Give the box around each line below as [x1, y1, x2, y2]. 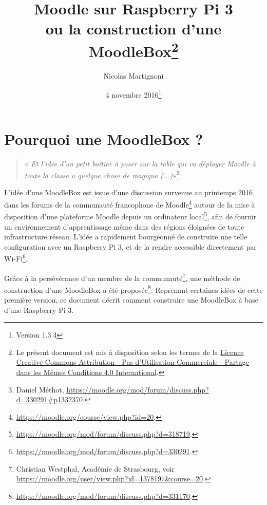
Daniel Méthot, [16, 384, 64, 395]
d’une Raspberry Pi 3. [4, 304, 74, 315]
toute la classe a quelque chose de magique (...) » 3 [24, 169, 180, 180]
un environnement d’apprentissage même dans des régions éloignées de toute [4, 221, 244, 232]
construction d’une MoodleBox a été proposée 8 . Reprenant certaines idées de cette [4, 283, 263, 295]
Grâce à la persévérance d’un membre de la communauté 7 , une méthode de [4, 271, 240, 283]
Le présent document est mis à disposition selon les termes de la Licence [16, 346, 244, 357]
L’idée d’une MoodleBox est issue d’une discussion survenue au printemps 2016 [4, 187, 253, 198]
